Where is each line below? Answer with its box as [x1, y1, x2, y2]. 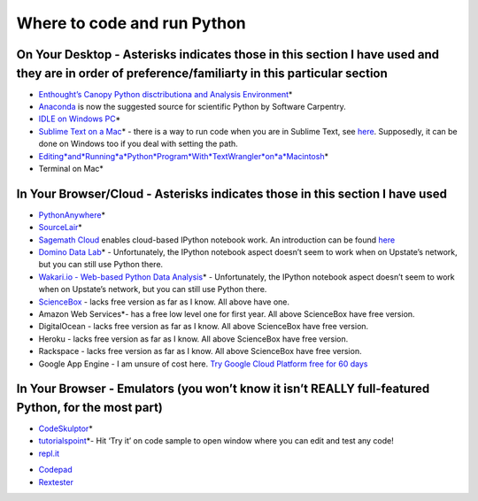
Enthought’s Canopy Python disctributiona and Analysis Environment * [38, 89, 293, 99]
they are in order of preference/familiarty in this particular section [16, 66, 389, 81]
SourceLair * [38, 222, 83, 233]
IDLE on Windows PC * [38, 113, 121, 124]
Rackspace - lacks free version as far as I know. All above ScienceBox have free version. [38, 346, 362, 357]
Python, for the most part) [16, 400, 163, 415]
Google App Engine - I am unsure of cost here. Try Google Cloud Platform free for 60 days [38, 358, 368, 369]
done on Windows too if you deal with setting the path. [38, 138, 238, 150]
